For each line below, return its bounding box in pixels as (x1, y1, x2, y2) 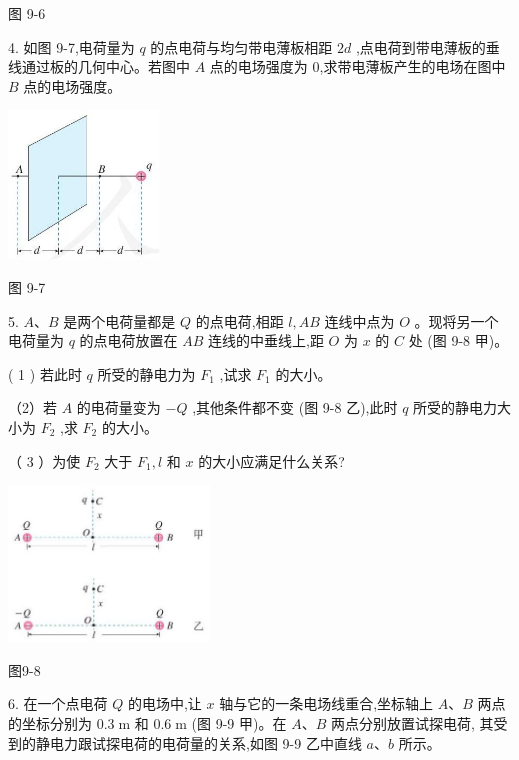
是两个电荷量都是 (63, 310, 176, 331)
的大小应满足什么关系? (198, 450, 345, 471)
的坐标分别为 (8, 713, 92, 734)
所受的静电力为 (97, 363, 196, 384)
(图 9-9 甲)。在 (191, 713, 287, 734)
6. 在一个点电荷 (8, 693, 108, 714)
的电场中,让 (127, 693, 202, 714)
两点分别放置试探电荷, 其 (330, 713, 494, 734)
